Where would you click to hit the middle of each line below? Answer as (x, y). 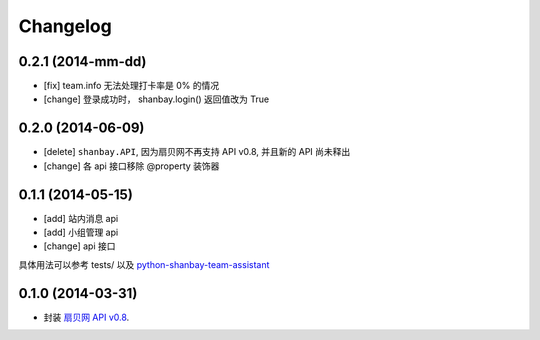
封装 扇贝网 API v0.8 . (86, 317)
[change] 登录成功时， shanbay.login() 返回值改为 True (156, 99)
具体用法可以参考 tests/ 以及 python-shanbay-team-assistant (144, 264)
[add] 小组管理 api (81, 232)
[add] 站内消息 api (81, 218)
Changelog (65, 26)
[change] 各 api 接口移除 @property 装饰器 (131, 166)
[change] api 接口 (79, 246)
